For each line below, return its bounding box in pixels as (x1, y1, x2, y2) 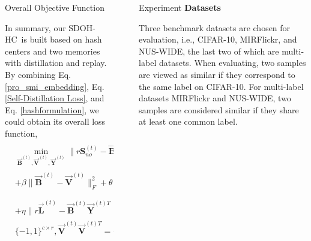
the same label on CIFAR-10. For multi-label (139, 80, 304, 92)
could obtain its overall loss (5, 115, 106, 128)
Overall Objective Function (5, 1, 104, 13)
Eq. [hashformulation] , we (5, 103, 99, 116)
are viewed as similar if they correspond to (139, 68, 295, 80)
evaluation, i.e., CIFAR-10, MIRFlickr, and (139, 33, 297, 46)
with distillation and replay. (5, 56, 107, 69)
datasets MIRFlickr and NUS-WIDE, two (139, 92, 291, 104)
